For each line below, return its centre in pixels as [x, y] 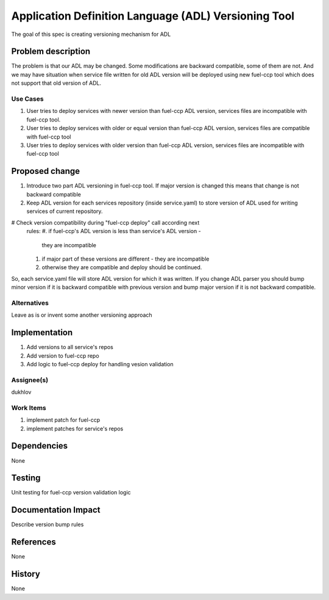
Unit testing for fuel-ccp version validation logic [71, 493]
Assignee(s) [30, 380]
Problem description [51, 52]
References [34, 542]
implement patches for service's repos [75, 428]
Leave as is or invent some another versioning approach [82, 315]
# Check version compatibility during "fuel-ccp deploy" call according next [105, 222]
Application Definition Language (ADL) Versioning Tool [153, 16]
